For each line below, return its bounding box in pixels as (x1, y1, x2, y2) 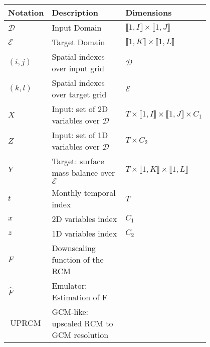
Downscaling (52, 242, 96, 254)
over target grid (52, 88, 107, 100)
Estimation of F (52, 291, 108, 303)
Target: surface (52, 155, 104, 167)
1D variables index (52, 227, 117, 239)
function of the (52, 254, 104, 265)
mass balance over (52, 167, 115, 178)
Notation (8, 7, 44, 18)
